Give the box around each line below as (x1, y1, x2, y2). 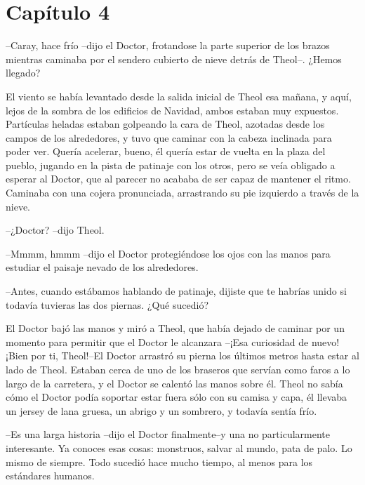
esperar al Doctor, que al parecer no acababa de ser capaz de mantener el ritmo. (6, 171, 351, 186)
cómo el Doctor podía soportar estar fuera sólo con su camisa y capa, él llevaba (6, 390, 347, 404)
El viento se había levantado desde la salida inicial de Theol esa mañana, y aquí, (6, 88, 352, 103)
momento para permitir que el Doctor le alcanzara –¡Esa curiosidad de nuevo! (6, 334, 340, 349)
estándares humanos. (6, 468, 95, 483)
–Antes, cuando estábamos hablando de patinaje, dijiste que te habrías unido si (6, 284, 347, 298)
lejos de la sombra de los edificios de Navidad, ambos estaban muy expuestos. (6, 102, 339, 117)
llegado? (6, 65, 41, 80)
